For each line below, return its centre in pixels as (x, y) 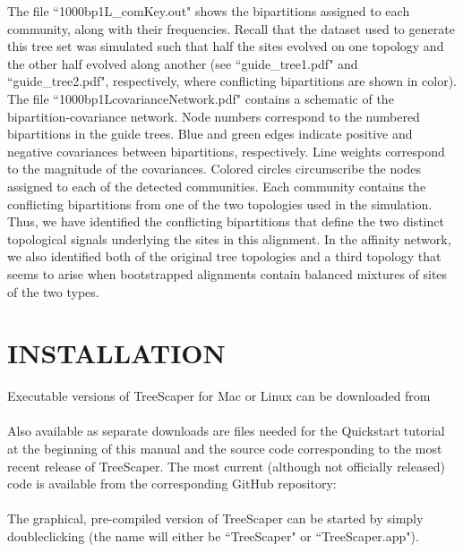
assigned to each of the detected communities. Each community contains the (217, 186)
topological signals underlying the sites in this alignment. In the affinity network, (229, 238)
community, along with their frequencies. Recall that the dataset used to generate (231, 28)
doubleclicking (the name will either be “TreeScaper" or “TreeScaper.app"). (213, 535)
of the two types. (53, 291)
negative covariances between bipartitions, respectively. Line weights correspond (226, 151)
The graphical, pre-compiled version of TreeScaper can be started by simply (215, 518)
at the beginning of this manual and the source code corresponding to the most (225, 448)
